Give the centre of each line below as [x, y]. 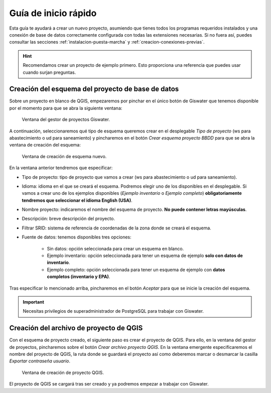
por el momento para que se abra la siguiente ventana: [66, 108]
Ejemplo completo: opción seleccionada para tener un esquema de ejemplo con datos [136, 270]
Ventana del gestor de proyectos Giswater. [66, 119]
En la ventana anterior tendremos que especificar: [61, 168]
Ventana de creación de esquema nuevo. [64, 156]
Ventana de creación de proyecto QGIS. [63, 372]
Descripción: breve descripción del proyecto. [69, 219]
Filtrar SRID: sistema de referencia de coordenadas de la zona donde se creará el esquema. [117, 228]
